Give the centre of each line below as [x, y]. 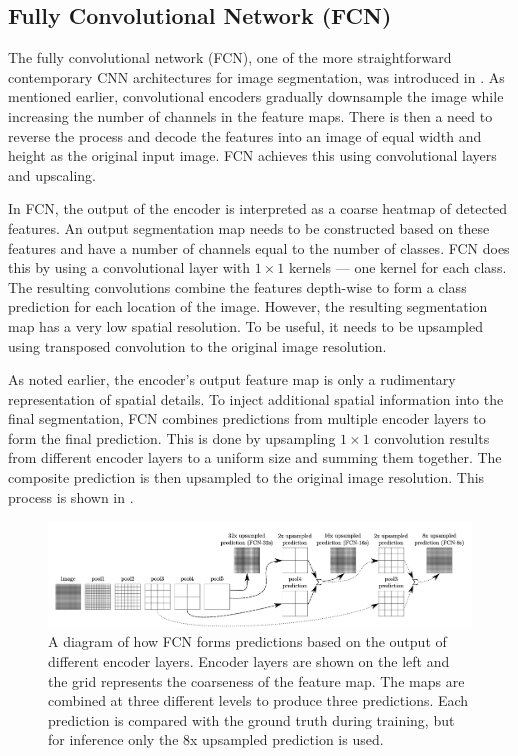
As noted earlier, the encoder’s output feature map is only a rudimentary [232, 379]
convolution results [432, 437]
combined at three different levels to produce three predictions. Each [258, 700]
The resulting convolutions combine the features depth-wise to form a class [237, 286]
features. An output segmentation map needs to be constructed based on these [249, 227]
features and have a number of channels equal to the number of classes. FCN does [259, 247]
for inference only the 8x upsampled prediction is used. [216, 739]
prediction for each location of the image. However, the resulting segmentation [248, 306]
